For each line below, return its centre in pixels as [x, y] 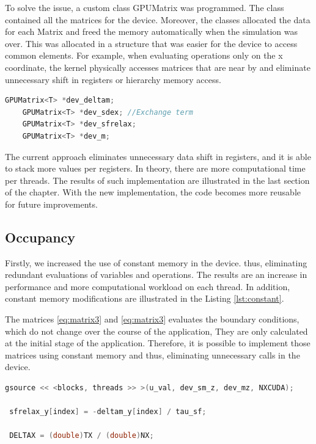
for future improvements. [51, 204]
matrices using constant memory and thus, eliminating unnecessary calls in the [152, 355]
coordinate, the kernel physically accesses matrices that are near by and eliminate [158, 67]
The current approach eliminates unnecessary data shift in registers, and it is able [158, 156]
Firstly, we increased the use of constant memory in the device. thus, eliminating [156, 262]
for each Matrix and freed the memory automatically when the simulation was [152, 31]
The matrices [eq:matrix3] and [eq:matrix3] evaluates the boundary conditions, [152, 319]
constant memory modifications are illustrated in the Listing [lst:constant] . [145, 298]
